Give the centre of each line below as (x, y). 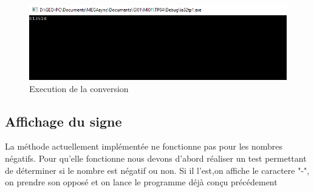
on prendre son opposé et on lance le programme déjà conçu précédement (141, 182)
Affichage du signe (63, 121)
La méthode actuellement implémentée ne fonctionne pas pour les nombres (144, 146)
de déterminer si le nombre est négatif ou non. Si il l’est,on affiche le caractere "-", (157, 170)
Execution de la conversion (79, 88)
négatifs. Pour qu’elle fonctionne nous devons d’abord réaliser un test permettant (156, 158)
